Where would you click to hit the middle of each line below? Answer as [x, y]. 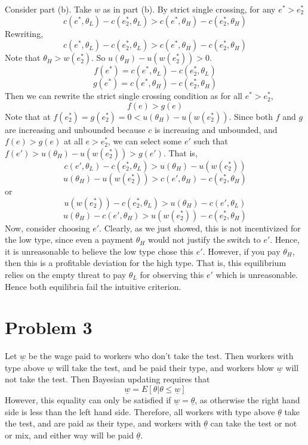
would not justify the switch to [204, 240]
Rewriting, [24, 33]
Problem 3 [49, 327]
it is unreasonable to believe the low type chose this [99, 251]
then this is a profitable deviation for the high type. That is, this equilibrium [146, 263]
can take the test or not [254, 423]
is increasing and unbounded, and [216, 129]
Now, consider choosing [47, 228]
